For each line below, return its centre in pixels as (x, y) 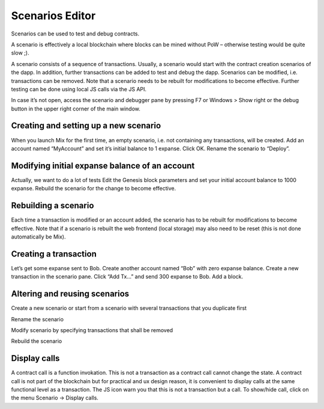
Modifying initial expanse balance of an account (103, 165)
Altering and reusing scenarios (70, 294)
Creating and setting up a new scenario (86, 126)
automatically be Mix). (38, 237)
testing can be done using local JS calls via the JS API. (79, 89)
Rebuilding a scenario (52, 206)
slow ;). (20, 53)
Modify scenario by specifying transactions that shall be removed (92, 330)
